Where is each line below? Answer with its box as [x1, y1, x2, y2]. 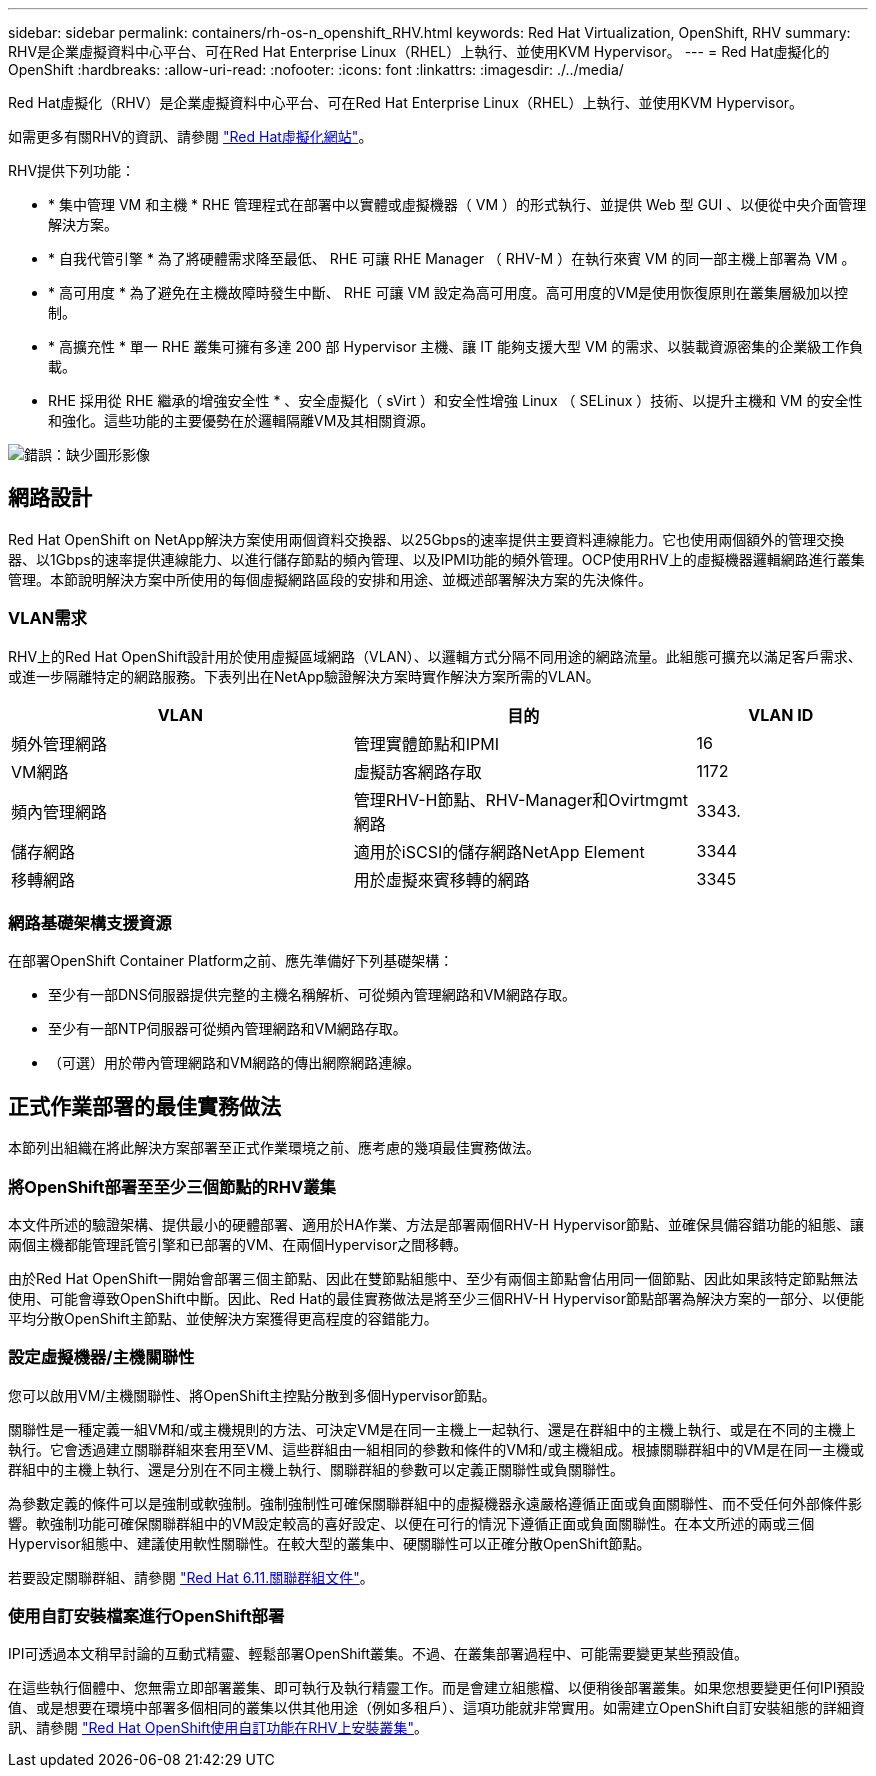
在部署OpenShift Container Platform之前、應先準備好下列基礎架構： [8, 952, 454, 970]
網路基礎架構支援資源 [8, 912, 172, 933]
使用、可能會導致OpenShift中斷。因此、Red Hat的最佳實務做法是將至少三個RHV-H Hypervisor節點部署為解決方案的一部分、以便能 [8, 1289, 864, 1307]
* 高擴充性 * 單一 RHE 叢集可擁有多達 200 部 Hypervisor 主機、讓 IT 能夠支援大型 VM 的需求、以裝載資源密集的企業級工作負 [48, 338, 864, 355]
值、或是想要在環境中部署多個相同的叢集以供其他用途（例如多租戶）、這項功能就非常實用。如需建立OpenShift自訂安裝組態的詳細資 [8, 1699, 865, 1717]
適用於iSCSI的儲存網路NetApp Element [353, 841, 645, 862]
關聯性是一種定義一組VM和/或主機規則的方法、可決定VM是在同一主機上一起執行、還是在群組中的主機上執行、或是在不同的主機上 [8, 1420, 856, 1438]
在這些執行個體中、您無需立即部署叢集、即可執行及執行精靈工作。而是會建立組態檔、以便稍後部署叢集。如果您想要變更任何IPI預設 [8, 1679, 865, 1697]
